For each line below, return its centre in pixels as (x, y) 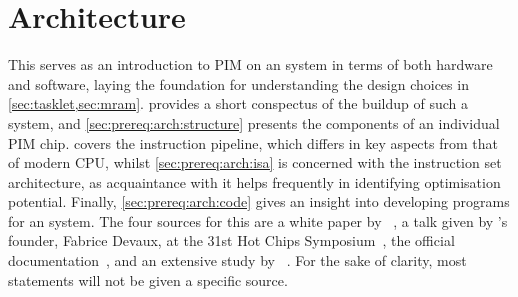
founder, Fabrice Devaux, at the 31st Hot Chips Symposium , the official (231, 240)
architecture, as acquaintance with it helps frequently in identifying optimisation (254, 181)
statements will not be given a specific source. (148, 279)
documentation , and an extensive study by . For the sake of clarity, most (237, 260)
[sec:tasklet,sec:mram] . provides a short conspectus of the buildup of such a (238, 103)
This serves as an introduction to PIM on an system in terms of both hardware (250, 64)
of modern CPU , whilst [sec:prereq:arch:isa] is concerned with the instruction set (255, 162)
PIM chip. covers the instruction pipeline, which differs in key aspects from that (253, 142)
